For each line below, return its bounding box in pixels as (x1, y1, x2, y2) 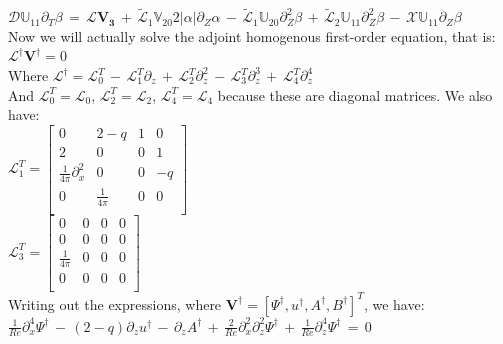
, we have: (363, 293, 425, 314)
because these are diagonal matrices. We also (217, 84, 493, 105)
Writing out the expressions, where (8, 293, 222, 314)
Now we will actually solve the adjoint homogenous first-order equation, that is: (8, 25, 496, 46)
